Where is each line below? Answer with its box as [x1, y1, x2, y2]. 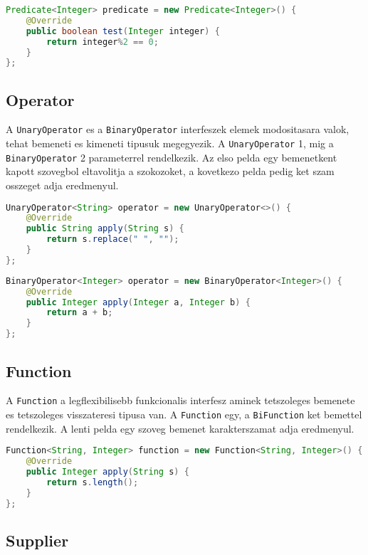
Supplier [6, 529, 69, 551]
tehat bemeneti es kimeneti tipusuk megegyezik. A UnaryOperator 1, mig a [6, 136, 334, 151]
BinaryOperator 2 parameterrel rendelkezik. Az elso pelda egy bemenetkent [6, 149, 337, 164]
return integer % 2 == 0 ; [46, 36, 159, 47]
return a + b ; [46, 307, 113, 318]
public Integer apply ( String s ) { [26, 466, 189, 477]
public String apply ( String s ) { [26, 223, 184, 234]
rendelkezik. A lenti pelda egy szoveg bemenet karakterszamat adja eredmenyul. [6, 421, 354, 435]
